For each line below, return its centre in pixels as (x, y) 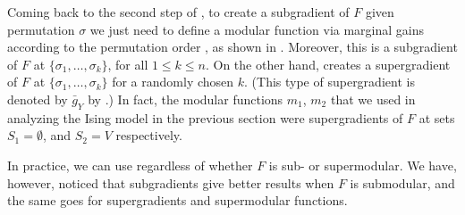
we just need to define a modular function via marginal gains (257, 29)
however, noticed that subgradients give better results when (171, 182)
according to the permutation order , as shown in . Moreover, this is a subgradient (232, 47)
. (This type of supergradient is (330, 82)
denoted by (38, 99)
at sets (437, 117)
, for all (128, 64)
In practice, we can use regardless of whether (130, 165)
